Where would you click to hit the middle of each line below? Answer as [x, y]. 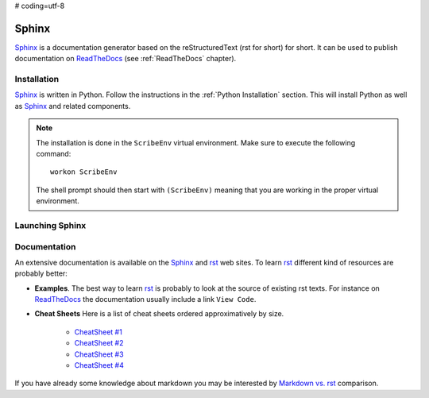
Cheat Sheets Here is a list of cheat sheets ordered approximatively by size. [159, 314]
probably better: [41, 273]
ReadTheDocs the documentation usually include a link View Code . [145, 299]
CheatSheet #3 [99, 354]
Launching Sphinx [50, 225]
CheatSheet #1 [98, 332]
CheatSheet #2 [99, 343]
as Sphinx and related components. [73, 106]
